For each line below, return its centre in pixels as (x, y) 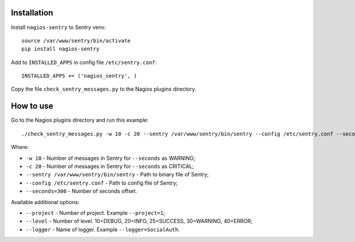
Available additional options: (45, 202)
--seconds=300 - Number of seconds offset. (81, 191)
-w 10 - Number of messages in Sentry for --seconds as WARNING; (110, 158)
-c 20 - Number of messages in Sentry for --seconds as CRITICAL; (110, 166)
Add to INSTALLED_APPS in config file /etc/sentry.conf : (84, 62)
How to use (32, 106)
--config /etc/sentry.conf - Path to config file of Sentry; (102, 183)
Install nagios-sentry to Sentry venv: (58, 27)
